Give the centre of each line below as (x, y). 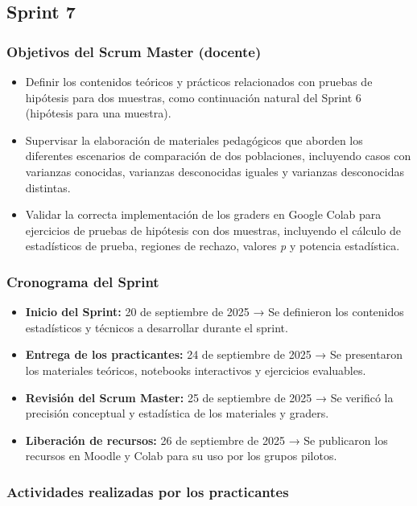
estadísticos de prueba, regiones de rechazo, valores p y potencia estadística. (213, 246)
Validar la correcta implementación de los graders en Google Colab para (203, 214)
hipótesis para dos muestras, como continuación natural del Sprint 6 (193, 97)
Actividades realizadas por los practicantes (148, 491)
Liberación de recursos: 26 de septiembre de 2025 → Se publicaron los (206, 440)
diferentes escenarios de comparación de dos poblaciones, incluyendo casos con (218, 156)
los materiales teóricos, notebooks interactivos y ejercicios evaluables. (196, 370)
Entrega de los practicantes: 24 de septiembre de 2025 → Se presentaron (214, 354)
